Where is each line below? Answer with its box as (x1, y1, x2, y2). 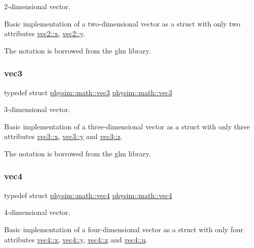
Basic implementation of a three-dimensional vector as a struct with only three (4, 121, 250, 131)
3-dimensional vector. (4, 104, 71, 115)
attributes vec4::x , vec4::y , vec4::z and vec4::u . (4, 234, 148, 244)
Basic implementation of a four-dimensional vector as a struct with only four (4, 224, 243, 234)
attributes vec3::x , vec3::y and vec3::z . (4, 131, 123, 142)
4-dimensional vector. (4, 207, 71, 217)
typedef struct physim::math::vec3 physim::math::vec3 (4, 87, 173, 97)
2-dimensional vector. (4, 1, 71, 11)
